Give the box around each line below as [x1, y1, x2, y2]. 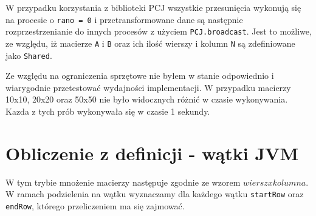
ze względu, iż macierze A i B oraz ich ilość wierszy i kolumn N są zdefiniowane [5, 36, 295, 49]
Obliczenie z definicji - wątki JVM [5, 140, 298, 165]
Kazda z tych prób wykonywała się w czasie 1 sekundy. [5, 105, 210, 117]
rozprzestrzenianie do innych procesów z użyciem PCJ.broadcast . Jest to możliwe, [5, 25, 312, 38]
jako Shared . [5, 49, 52, 61]
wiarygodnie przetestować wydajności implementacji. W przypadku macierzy [5, 81, 291, 93]
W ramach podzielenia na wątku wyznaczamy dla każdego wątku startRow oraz [5, 187, 304, 200]
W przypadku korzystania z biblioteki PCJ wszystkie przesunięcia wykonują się [5, 1, 301, 13]
